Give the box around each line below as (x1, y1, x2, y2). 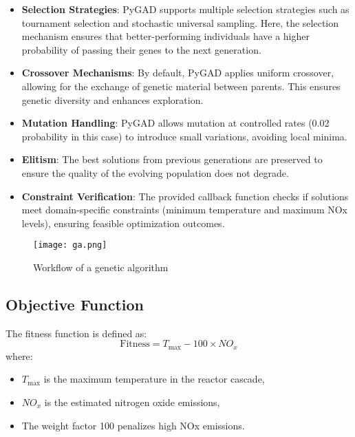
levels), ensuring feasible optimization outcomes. (21, 215, 225, 230)
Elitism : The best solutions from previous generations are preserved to (21, 152, 323, 167)
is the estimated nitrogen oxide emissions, (44, 395, 220, 409)
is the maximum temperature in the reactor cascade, (43, 372, 265, 386)
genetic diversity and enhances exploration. (21, 92, 204, 107)
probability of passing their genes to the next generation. (21, 42, 261, 56)
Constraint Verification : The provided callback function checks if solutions (21, 189, 349, 203)
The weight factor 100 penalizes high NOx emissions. (21, 418, 245, 432)
